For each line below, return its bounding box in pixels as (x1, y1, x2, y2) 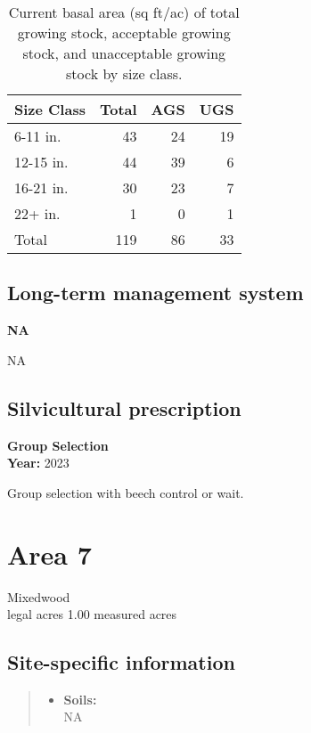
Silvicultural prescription (7, 394, 241, 421)
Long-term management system (7, 279, 304, 306)
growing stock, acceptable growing (17, 22, 231, 43)
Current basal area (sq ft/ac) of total (8, 2, 240, 22)
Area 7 (7, 535, 92, 572)
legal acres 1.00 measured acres (7, 605, 177, 623)
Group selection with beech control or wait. (7, 483, 244, 501)
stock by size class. (66, 63, 183, 84)
